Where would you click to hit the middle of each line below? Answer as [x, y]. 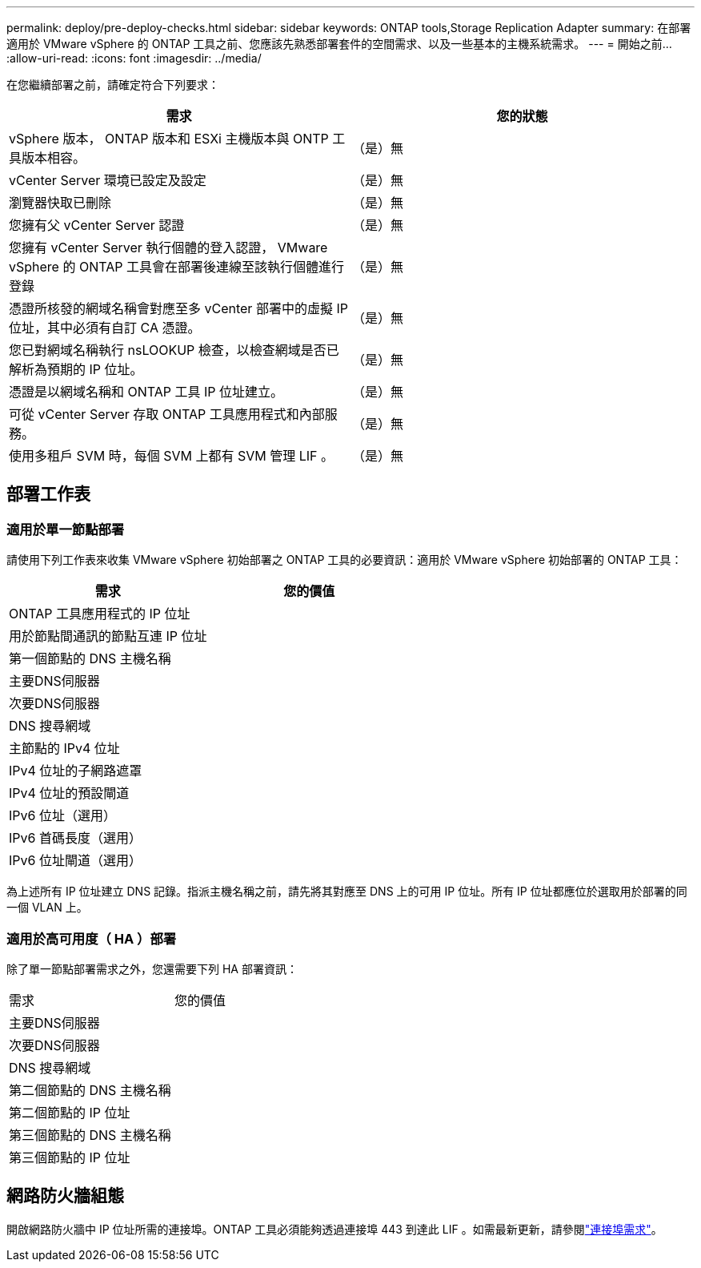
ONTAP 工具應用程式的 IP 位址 [100, 614]
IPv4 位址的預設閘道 [69, 793]
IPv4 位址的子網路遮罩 [76, 771]
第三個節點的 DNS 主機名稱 [90, 1135]
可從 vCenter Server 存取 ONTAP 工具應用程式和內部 [167, 414]
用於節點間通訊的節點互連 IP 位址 [108, 636]
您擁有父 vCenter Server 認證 [97, 225]
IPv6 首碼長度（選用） [75, 838]
